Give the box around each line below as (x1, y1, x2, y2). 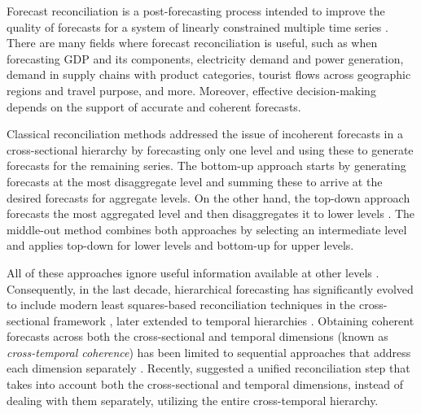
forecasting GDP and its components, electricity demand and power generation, (7, 50, 404, 67)
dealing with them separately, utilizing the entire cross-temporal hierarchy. (7, 391, 379, 408)
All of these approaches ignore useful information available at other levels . (7, 264, 379, 281)
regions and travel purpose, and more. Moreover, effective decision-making (7, 81, 376, 98)
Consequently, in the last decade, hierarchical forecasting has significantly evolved (7, 280, 414, 297)
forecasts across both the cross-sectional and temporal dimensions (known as (7, 328, 388, 345)
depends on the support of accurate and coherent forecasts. (7, 98, 301, 115)
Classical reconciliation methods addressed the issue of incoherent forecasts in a (7, 125, 403, 142)
